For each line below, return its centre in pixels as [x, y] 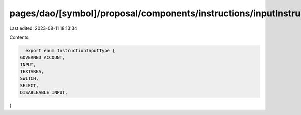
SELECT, [29, 86]
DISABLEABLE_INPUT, [44, 93]
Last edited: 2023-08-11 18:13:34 [43, 28]
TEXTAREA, [32, 72]
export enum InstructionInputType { [70, 50]
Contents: [19, 37]
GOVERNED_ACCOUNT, [42, 57]
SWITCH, [29, 79]
